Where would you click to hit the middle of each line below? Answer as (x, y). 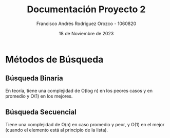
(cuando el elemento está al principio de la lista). (57, 130)
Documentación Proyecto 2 (86, 9)
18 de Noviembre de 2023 (86, 33)
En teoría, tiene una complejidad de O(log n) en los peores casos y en (79, 90)
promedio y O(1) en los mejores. (39, 96)
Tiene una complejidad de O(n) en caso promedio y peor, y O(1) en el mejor (85, 124)
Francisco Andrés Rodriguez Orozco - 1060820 (86, 24)
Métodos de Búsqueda (54, 59)
